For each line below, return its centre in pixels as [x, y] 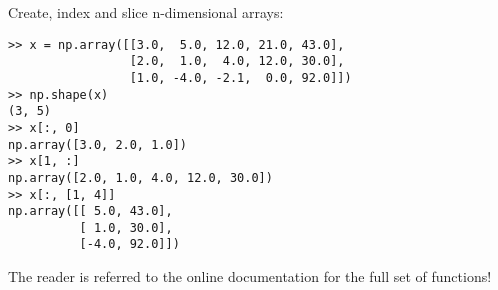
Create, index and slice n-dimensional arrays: [146, 12]
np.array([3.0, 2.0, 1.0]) [97, 144]
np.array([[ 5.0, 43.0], [90, 211]
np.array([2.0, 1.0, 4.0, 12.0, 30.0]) [140, 177]
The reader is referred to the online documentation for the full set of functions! [250, 276]
